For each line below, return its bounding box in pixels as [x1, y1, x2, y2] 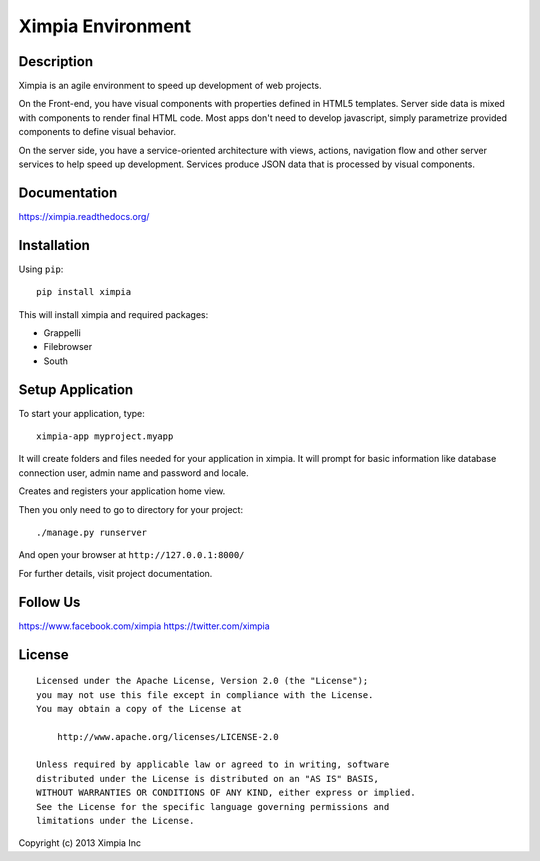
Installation [18, 236, 90, 254]
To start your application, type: [18, 407, 145, 419]
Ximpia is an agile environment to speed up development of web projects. [18, 80, 322, 92]
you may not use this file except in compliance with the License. [36, 689, 374, 700]
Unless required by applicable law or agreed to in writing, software [36, 759, 390, 770]
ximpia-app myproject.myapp [36, 431, 174, 442]
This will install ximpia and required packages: [18, 308, 209, 320]
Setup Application [18, 381, 134, 398]
